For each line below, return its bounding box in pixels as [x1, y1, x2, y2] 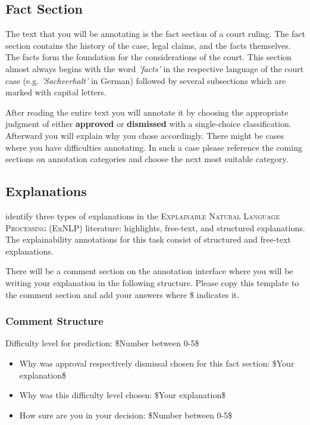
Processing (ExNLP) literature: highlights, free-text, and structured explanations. [5, 221, 305, 234]
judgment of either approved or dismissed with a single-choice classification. [5, 117, 292, 130]
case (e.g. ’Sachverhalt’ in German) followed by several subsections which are [5, 74, 286, 86]
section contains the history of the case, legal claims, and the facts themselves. [5, 39, 291, 51]
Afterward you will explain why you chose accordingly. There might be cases [5, 129, 284, 141]
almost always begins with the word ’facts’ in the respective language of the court [5, 62, 304, 75]
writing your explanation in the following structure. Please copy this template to [5, 276, 299, 288]
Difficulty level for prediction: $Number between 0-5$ [5, 337, 199, 349]
